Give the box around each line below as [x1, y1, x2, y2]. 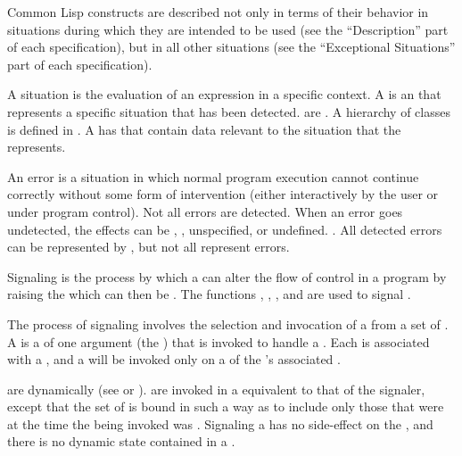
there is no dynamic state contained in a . [7, 432, 235, 451]
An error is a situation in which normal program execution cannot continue [7, 167, 419, 186]
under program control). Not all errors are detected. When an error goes [7, 202, 403, 220]
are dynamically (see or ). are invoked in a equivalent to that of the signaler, [7, 379, 425, 398]
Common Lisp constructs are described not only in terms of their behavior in [7, 3, 429, 21]
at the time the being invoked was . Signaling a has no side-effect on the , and [7, 414, 433, 433]
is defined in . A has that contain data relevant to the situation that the [7, 120, 401, 138]
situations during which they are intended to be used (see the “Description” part [7, 20, 449, 38]
